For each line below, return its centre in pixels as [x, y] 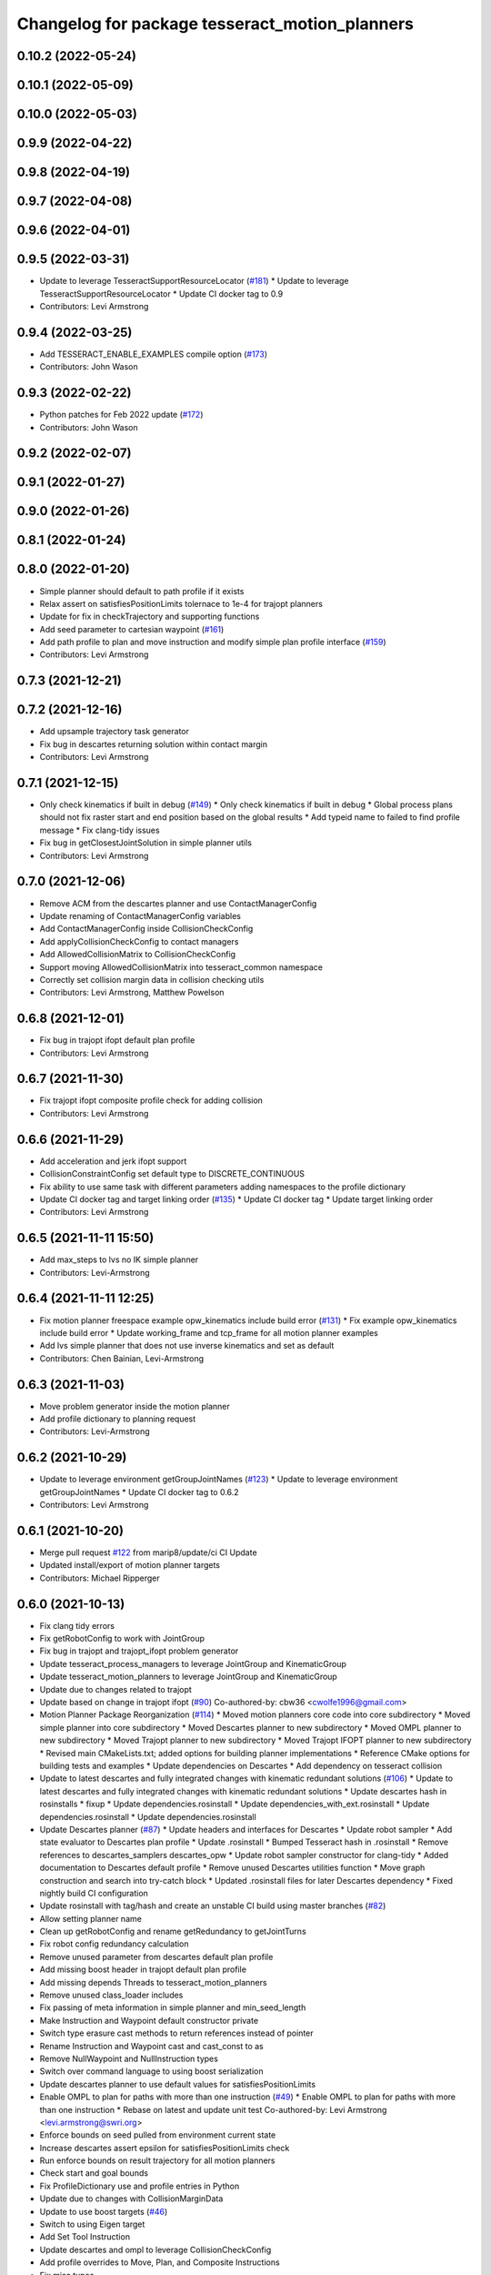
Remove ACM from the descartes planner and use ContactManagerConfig [178, 903]
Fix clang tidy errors [77, 1625]
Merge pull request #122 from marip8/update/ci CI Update [149, 1552]
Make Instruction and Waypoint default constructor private [149, 2020]
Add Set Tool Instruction [85, 2237]
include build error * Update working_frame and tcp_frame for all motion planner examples [209, 1332]
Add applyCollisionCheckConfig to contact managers [139, 941]
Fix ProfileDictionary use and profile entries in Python [140, 2186]
